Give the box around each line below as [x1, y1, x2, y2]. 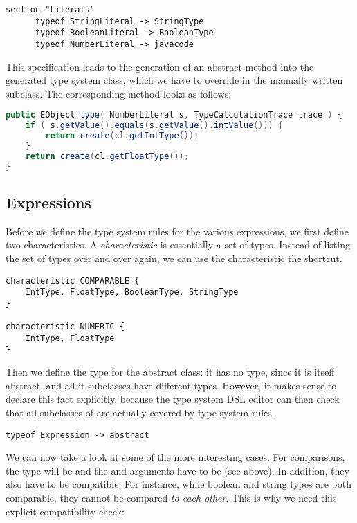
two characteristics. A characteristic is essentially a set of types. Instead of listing [6, 237, 350, 252]
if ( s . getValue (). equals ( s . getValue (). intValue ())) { [25, 120, 284, 131]
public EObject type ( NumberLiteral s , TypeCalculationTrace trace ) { [6, 110, 342, 120]
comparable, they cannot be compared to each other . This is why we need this [6, 490, 337, 505]
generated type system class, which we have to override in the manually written [6, 73, 343, 87]
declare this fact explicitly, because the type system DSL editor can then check [6, 392, 340, 406]
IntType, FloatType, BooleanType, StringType [25, 287, 239, 297]
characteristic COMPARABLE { [6, 275, 140, 286]
